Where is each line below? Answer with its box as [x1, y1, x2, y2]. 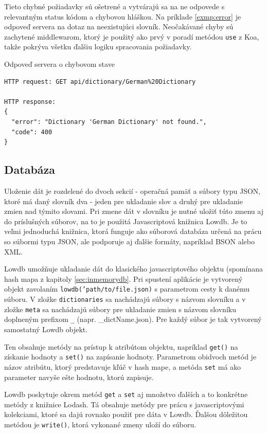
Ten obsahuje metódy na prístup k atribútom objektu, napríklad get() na [4, 341, 238, 352]
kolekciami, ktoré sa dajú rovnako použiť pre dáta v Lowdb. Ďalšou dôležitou [4, 409, 248, 420]
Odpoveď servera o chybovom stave [4, 59, 115, 69]
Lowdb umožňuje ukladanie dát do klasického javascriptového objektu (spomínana [4, 263, 263, 274]
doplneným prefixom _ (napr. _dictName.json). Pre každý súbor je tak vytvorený [4, 314, 262, 324]
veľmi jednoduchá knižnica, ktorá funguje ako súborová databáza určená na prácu [4, 226, 262, 237]
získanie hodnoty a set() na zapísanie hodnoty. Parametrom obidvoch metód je [4, 351, 257, 362]
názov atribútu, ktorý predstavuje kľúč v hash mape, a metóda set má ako [4, 361, 241, 372]
